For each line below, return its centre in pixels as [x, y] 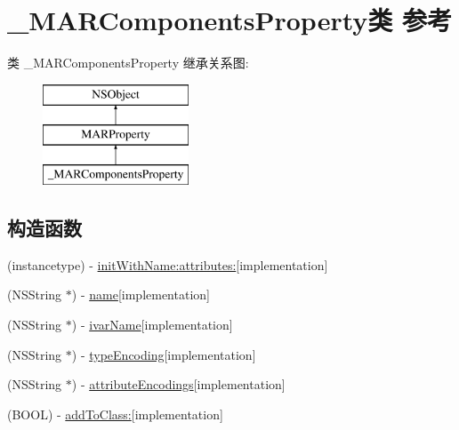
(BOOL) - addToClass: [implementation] [115, 414]
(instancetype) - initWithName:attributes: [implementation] [168, 264]
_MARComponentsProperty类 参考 [229, 20]
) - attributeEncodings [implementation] [178, 384]
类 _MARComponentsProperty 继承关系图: [128, 63]
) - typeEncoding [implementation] [164, 354]
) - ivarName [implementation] [152, 325]
